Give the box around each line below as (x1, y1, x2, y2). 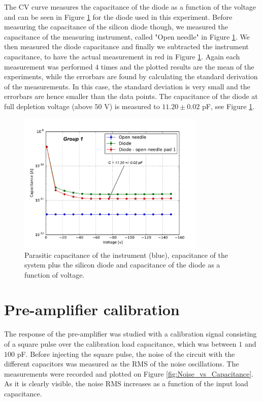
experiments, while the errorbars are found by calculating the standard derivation (4, 71, 258, 82)
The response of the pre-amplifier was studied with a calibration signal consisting (4, 328, 257, 339)
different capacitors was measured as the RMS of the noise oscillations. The (4, 358, 239, 369)
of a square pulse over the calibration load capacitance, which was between (4, 339, 237, 349)
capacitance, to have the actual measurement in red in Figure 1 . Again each (4, 51, 240, 61)
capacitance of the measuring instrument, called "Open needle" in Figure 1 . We (4, 31, 250, 42)
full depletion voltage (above (4, 100, 92, 111)
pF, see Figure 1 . (202, 100, 255, 111)
